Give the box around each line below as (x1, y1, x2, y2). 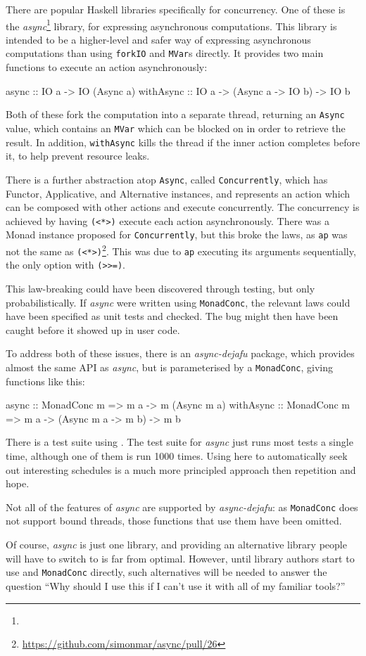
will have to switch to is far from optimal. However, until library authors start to (6, 551, 355, 565)
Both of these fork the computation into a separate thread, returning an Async (6, 107, 345, 122)
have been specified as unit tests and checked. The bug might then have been (6, 309, 339, 323)
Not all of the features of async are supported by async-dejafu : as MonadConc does (6, 499, 358, 514)
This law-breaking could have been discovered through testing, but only (6, 281, 315, 295)
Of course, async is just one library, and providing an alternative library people (6, 537, 347, 552)
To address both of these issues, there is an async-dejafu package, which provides (6, 346, 355, 361)
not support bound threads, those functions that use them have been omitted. (6, 513, 342, 528)
